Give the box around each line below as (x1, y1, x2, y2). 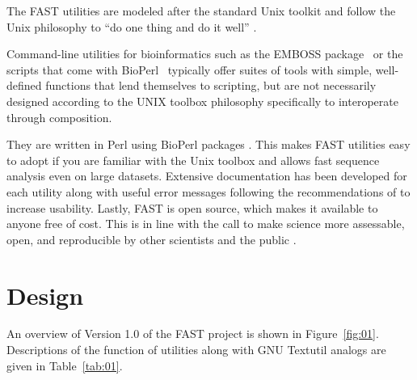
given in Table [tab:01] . (6, 357, 123, 374)
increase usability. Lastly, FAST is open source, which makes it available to (6, 199, 378, 216)
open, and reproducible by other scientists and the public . (6, 230, 297, 247)
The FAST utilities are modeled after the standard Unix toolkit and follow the (6, 2, 396, 19)
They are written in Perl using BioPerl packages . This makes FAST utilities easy (6, 136, 411, 153)
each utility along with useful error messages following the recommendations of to (6, 183, 411, 200)
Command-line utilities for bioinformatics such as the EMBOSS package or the (6, 45, 403, 62)
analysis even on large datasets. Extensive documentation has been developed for (6, 167, 407, 184)
